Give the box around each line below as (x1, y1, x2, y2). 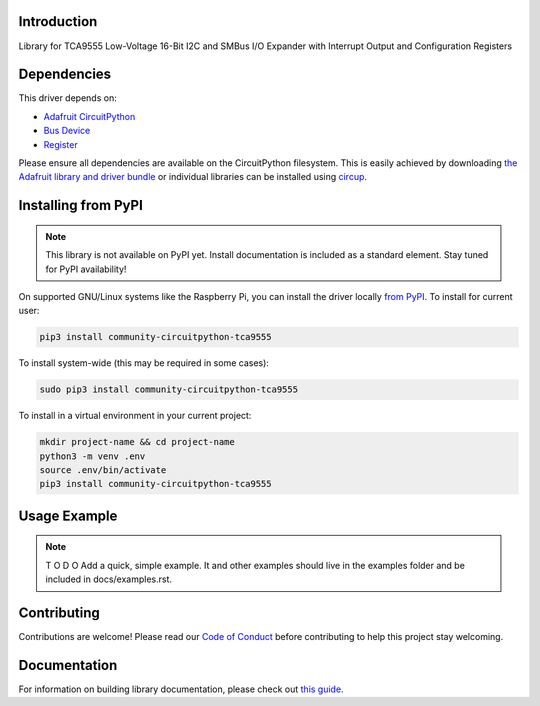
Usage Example (18, 507, 118, 524)
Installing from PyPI (18, 197, 144, 214)
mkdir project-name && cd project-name (39, 436, 235, 448)
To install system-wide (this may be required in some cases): (18, 357, 270, 369)
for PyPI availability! (45, 263, 127, 275)
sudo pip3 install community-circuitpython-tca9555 (39, 384, 299, 395)
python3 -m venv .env (39, 450, 146, 462)
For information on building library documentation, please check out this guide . (18, 683, 344, 695)
